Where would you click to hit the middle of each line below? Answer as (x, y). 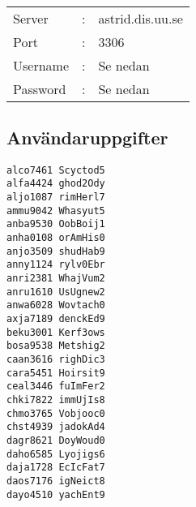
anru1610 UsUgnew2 (56, 292)
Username (41, 65)
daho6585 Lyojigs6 (56, 454)
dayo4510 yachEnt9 (56, 494)
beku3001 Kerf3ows (56, 332)
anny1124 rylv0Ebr (56, 265)
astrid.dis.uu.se (141, 18)
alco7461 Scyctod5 (56, 170)
